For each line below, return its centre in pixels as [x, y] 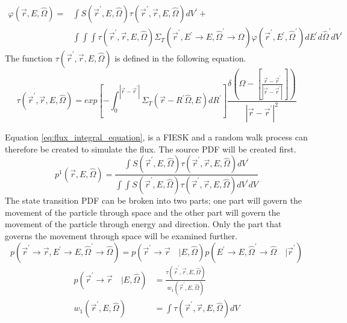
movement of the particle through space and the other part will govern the [142, 212]
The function [29, 58]
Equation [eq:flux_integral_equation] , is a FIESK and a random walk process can [156, 137]
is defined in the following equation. [180, 58]
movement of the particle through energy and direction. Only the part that [143, 224]
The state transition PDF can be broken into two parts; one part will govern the [153, 200]
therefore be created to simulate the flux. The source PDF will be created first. [151, 149]
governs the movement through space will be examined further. [121, 235]
